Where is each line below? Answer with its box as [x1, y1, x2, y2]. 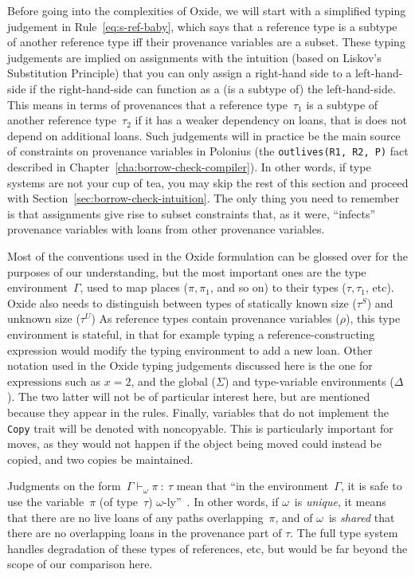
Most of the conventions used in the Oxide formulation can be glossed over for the [7, 247, 408, 264]
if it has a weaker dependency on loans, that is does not [135, 112, 407, 128]
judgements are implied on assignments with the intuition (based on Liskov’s [7, 49, 382, 65]
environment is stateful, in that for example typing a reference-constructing [7, 325, 375, 342]
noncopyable [162, 423, 224, 435]
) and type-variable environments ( [224, 372, 394, 389]
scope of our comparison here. [7, 555, 153, 572]
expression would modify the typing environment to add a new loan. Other [7, 341, 373, 358]
